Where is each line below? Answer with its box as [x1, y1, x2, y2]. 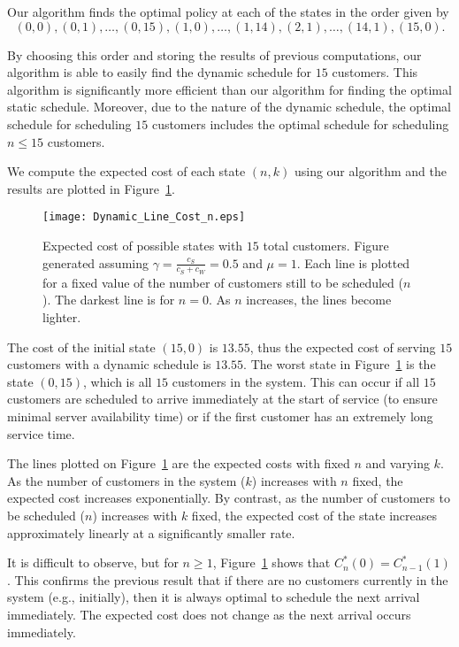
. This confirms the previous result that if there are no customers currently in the [7, 570, 448, 589]
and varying [365, 454, 430, 473]
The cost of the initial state [7, 337, 156, 356]
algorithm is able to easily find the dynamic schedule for [7, 63, 312, 81]
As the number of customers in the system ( [7, 471, 246, 489]
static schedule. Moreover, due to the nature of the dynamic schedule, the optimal [7, 97, 451, 116]
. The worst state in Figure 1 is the [243, 355, 436, 374]
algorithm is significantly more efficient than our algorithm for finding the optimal [7, 80, 452, 98]
